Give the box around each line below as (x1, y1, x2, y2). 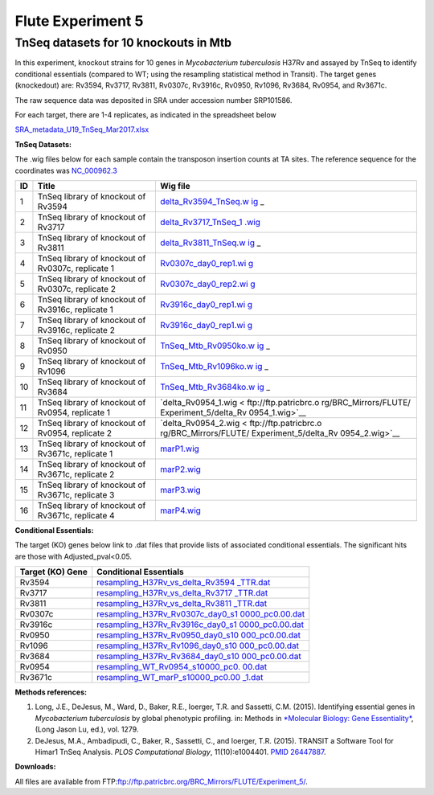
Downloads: (14, 762, 56, 772)
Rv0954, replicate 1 (37, 407, 111, 418)
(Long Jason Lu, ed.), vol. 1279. (35, 724, 139, 735)
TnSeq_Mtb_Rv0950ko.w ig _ (159, 340, 271, 351)
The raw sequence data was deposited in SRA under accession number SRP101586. (14, 95, 293, 104)
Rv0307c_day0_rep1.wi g (159, 257, 254, 268)
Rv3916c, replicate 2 (37, 324, 116, 335)
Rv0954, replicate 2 (37, 427, 113, 438)
